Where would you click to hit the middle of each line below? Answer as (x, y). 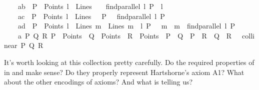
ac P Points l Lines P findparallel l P (91, 16)
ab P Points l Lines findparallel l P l (90, 6)
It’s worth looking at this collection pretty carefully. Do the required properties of (129, 62)
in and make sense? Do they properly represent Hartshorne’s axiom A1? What (124, 72)
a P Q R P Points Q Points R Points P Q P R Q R (125, 35)
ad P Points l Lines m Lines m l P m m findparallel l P (126, 26)
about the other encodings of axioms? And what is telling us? (98, 82)
